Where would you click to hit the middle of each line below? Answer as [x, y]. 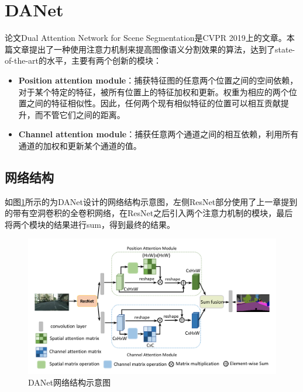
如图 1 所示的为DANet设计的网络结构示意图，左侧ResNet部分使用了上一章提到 [151, 201]
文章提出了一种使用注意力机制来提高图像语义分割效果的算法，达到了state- [154, 49]
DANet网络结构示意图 [69, 382]
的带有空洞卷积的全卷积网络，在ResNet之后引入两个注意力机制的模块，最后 [149, 213]
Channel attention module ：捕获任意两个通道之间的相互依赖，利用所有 [159, 134]
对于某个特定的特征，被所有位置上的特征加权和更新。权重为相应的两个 [154, 91]
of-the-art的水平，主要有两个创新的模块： [83, 60]
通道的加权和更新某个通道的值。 [80, 145]
